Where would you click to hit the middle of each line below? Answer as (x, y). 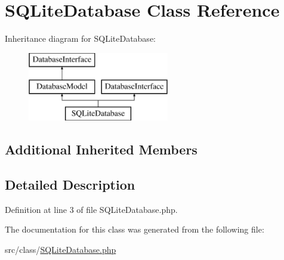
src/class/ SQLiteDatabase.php (61, 249)
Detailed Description (70, 184)
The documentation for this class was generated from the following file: (135, 229)
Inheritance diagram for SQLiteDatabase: (80, 38)
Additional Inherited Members (101, 149)
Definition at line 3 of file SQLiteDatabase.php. (91, 209)
